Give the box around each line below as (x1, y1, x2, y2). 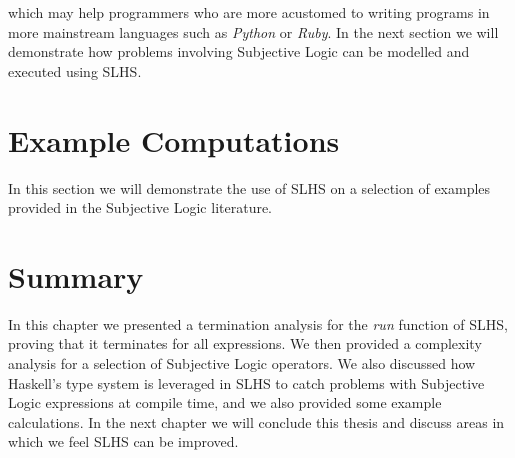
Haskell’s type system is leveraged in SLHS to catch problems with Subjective (8, 372, 485, 393)
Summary (8, 255, 144, 296)
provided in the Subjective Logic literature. (8, 197, 273, 218)
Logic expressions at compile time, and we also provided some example (8, 392, 442, 413)
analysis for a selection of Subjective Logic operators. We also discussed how (8, 353, 476, 373)
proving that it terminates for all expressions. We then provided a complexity (8, 333, 482, 354)
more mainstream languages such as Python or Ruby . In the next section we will (8, 21, 499, 42)
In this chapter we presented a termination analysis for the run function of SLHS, (8, 313, 508, 334)
